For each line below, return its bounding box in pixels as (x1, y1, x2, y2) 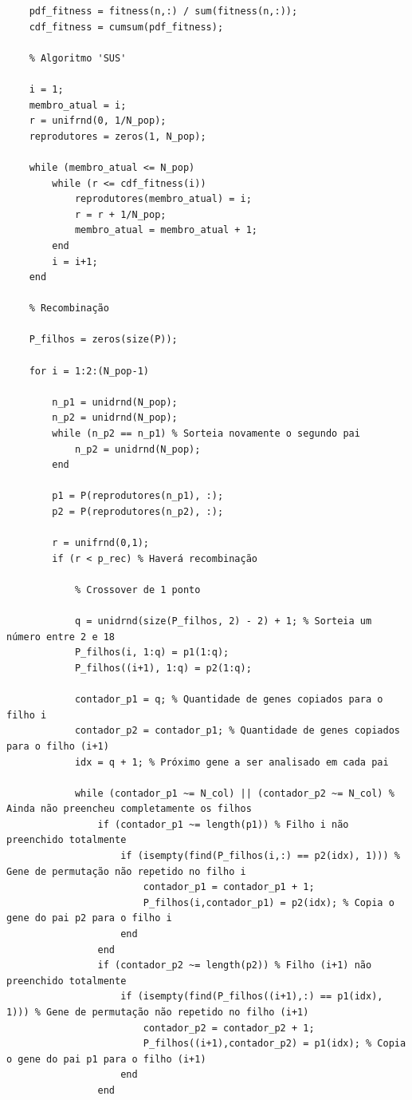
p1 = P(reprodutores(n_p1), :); (52, 490, 224, 502)
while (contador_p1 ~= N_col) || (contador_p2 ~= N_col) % (74, 787, 394, 799)
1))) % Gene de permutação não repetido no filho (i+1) (6, 1007, 309, 1018)
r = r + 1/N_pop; (74, 208, 167, 220)
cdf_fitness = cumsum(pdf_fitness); (29, 21, 224, 33)
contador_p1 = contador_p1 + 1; (143, 881, 315, 893)
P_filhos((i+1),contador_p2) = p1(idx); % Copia (143, 1038, 406, 1050)
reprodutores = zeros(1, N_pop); (29, 130, 206, 142)
